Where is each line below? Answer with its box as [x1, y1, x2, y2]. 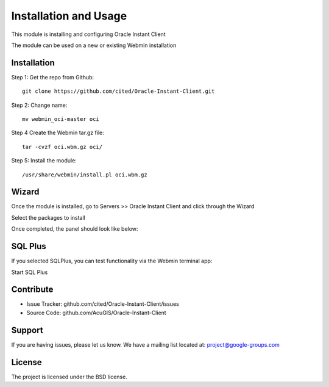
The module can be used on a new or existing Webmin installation [11, 42, 177, 49]
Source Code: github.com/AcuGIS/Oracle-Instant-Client [26, 309, 167, 316]
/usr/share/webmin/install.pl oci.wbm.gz [22, 171, 147, 178]
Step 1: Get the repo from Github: [11, 73, 94, 81]
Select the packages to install [11, 214, 85, 221]
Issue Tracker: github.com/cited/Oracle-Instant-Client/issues [26, 300, 179, 308]
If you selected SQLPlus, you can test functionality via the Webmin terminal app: [11, 257, 213, 265]
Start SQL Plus [11, 269, 48, 276]
